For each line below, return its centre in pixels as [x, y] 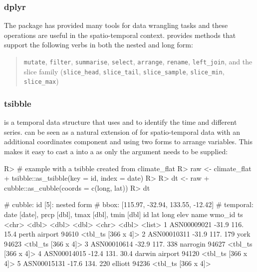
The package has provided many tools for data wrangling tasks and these [116, 25]
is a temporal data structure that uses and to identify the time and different [121, 122]
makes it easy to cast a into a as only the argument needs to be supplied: [116, 151]
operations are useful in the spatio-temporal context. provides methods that [120, 35]
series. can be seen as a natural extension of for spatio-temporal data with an [122, 132]
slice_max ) [41, 81]
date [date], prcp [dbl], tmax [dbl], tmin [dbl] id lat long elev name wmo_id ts [124, 214]
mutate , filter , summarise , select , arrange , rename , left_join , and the [138, 61]
